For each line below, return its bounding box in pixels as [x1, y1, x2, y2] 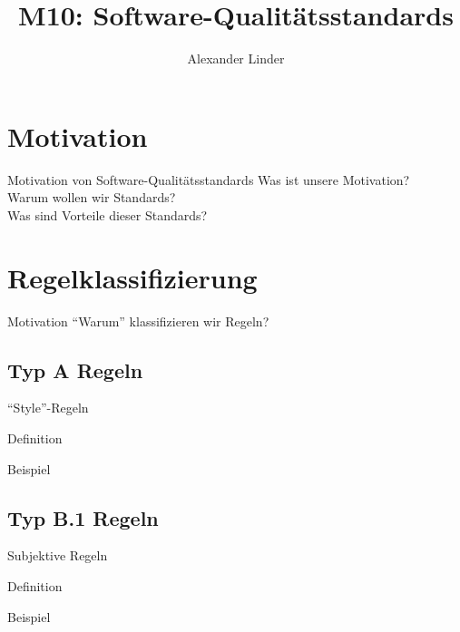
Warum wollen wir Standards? [7, 188, 176, 207]
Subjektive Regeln [7, 546, 108, 565]
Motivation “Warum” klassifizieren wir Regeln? [7, 311, 269, 330]
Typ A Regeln [7, 355, 143, 384]
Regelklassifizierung [7, 258, 258, 296]
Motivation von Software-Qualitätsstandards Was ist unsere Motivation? [7, 170, 410, 189]
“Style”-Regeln [7, 398, 89, 417]
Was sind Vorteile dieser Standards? [7, 205, 208, 224]
